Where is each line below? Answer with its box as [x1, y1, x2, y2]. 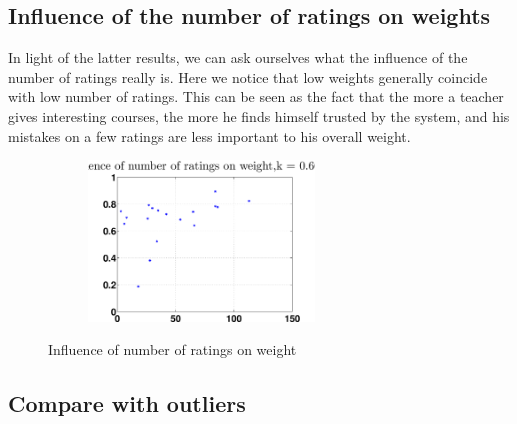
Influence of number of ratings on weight [48, 339, 297, 360]
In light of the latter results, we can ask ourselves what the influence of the [8, 47, 468, 68]
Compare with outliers [8, 388, 246, 419]
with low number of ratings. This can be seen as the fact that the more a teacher [8, 86, 504, 107]
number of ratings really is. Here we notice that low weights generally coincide [8, 66, 488, 87]
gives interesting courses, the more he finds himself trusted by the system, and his [8, 105, 510, 126]
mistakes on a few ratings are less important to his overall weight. [8, 125, 411, 146]
